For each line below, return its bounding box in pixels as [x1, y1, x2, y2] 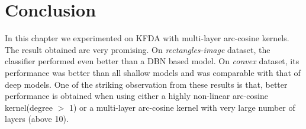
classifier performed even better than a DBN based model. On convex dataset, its [5, 55, 299, 67]
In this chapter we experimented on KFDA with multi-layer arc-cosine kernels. [5, 32, 289, 44]
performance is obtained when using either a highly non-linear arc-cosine [5, 90, 268, 102]
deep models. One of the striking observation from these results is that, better [5, 78, 288, 90]
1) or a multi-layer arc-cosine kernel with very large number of [69, 101, 295, 113]
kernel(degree [5, 101, 53, 113]
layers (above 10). [5, 113, 69, 125]
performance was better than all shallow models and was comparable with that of [5, 66, 301, 78]
